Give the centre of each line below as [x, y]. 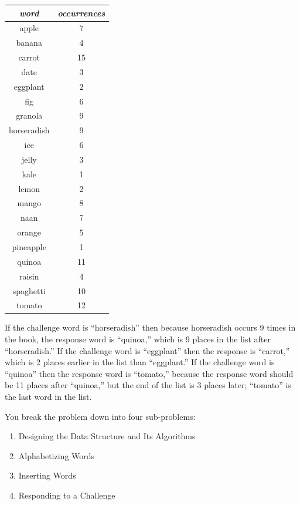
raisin [29, 276]
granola [29, 115]
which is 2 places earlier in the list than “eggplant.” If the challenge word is [140, 362]
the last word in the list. [48, 397]
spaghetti [29, 290]
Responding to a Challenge [67, 495]
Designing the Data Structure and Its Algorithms [107, 436]
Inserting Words [47, 475]
